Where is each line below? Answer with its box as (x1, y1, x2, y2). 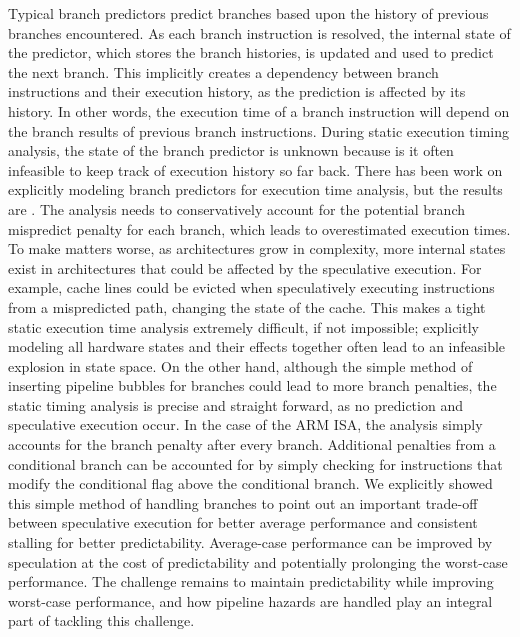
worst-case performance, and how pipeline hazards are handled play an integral (8, 590, 493, 611)
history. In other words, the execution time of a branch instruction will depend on (8, 100, 510, 121)
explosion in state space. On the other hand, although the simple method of (8, 355, 473, 376)
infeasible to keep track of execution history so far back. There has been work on (8, 159, 503, 180)
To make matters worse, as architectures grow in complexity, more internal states (8, 238, 506, 259)
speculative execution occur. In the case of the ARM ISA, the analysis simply (8, 414, 483, 435)
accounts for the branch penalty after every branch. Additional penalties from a (8, 434, 496, 455)
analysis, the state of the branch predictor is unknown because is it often (8, 140, 454, 161)
